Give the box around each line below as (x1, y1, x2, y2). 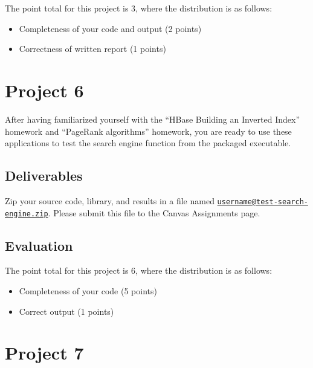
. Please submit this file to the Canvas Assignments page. (48, 206, 260, 219)
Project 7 (5, 340, 84, 365)
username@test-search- (217, 197, 308, 206)
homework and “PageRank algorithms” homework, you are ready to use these (5, 124, 292, 137)
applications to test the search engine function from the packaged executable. (5, 137, 291, 149)
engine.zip (5, 209, 48, 218)
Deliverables (5, 166, 83, 185)
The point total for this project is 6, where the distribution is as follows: (5, 264, 273, 277)
